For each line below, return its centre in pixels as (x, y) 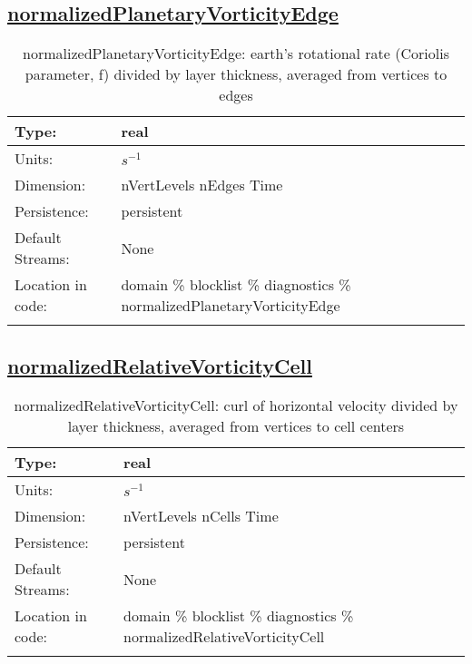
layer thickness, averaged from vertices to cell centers (236, 426)
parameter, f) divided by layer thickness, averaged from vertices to (236, 74)
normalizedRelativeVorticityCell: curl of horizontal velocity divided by (236, 405)
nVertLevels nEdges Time (202, 185)
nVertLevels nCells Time (201, 516)
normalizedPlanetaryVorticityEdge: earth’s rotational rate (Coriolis (236, 54)
